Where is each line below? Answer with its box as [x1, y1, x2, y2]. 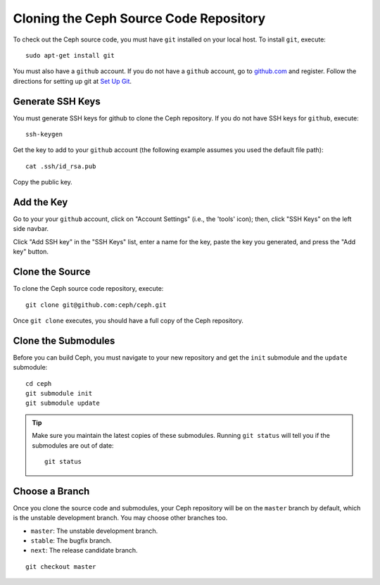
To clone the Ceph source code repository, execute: [13, 284, 164, 293]
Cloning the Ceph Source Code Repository [13, 11, 266, 26]
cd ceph [25, 379, 52, 387]
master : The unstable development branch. [30, 527, 158, 535]
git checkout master [25, 562, 96, 570]
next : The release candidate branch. [30, 546, 138, 555]
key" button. [13, 247, 49, 256]
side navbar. [13, 225, 49, 233]
